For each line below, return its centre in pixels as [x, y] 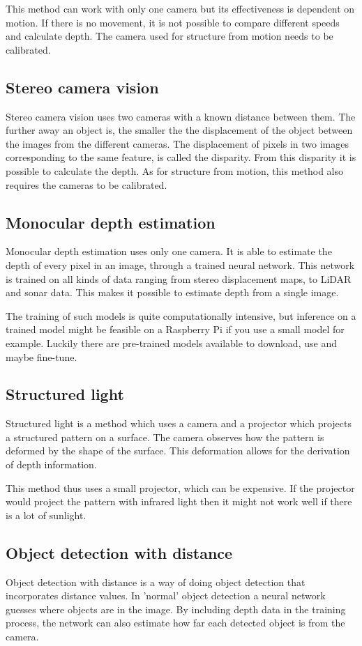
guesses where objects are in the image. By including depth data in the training [176, 609]
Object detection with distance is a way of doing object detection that [156, 582]
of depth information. [51, 464]
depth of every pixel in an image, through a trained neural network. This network [180, 264]
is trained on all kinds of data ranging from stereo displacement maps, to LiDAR [179, 278]
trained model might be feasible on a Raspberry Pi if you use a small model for [175, 329]
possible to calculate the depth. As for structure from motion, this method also [175, 170]
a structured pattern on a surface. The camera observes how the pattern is [165, 437]
